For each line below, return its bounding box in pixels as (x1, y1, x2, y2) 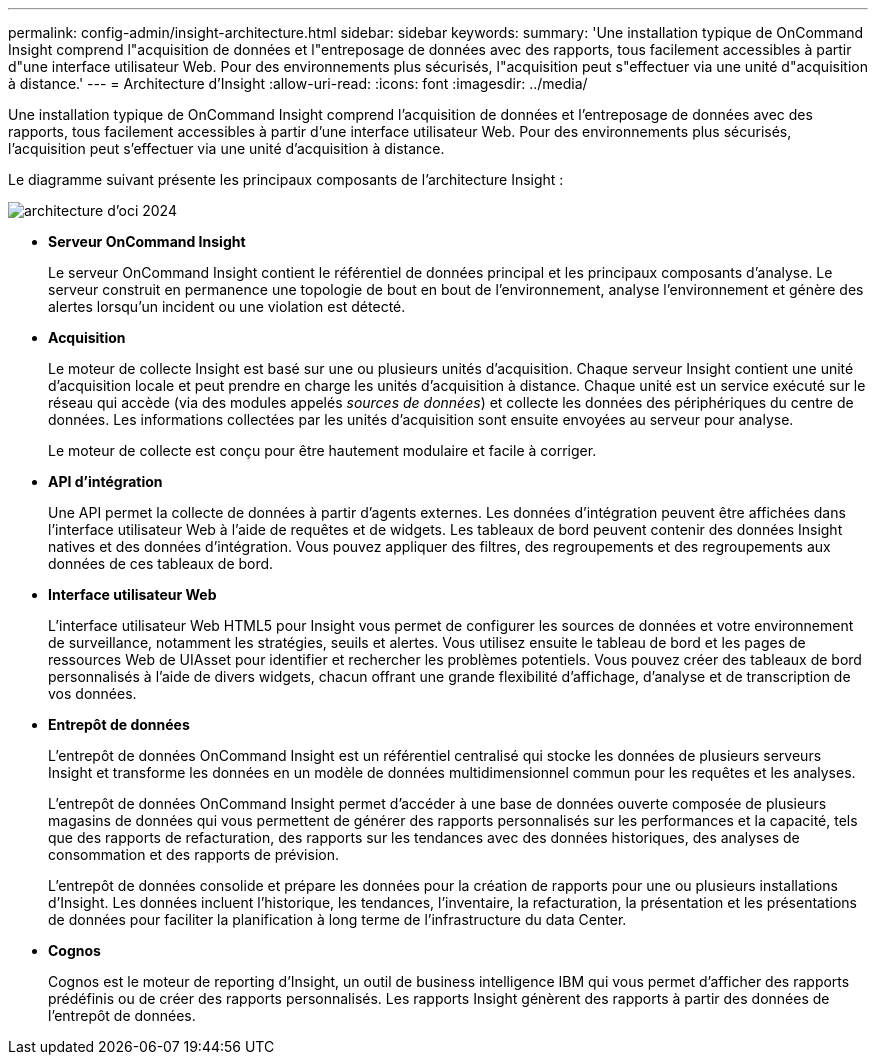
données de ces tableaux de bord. (48, 555, 274, 572)
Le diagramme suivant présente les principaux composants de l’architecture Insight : (8, 171, 564, 188)
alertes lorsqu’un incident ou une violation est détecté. (48, 298, 406, 315)
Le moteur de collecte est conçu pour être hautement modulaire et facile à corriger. (48, 442, 597, 459)
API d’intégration (48, 473, 163, 490)
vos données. (48, 685, 137, 702)
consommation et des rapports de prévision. (48, 846, 339, 863)
